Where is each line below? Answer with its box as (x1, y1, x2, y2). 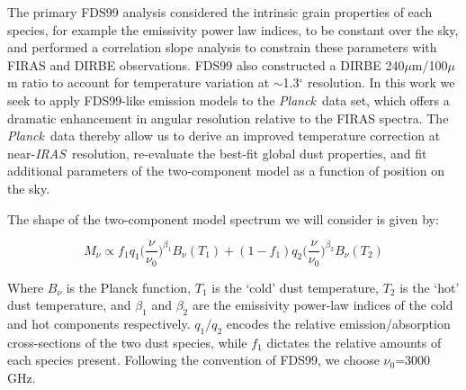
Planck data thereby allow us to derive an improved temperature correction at (7, 126, 441, 145)
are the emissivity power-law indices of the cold (192, 295, 453, 314)
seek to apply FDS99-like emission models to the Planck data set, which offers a (7, 90, 450, 109)
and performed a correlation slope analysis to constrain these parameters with (7, 38, 437, 57)
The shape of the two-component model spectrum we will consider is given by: (7, 209, 439, 228)
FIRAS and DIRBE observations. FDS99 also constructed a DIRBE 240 (7, 55, 405, 74)
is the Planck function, (66, 277, 192, 296)
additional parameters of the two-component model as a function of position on (7, 161, 445, 180)
